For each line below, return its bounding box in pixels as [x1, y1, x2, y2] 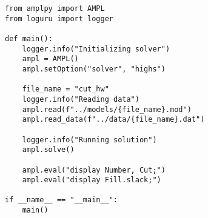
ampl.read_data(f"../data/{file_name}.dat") [22, 115, 205, 124]
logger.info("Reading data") [22, 94, 139, 104]
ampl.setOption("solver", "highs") [22, 64, 166, 73]
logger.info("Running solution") [22, 135, 157, 144]
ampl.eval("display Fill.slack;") [22, 176, 161, 185]
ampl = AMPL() [22, 54, 79, 64]
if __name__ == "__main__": [5, 196, 118, 205]
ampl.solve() [22, 145, 75, 154]
